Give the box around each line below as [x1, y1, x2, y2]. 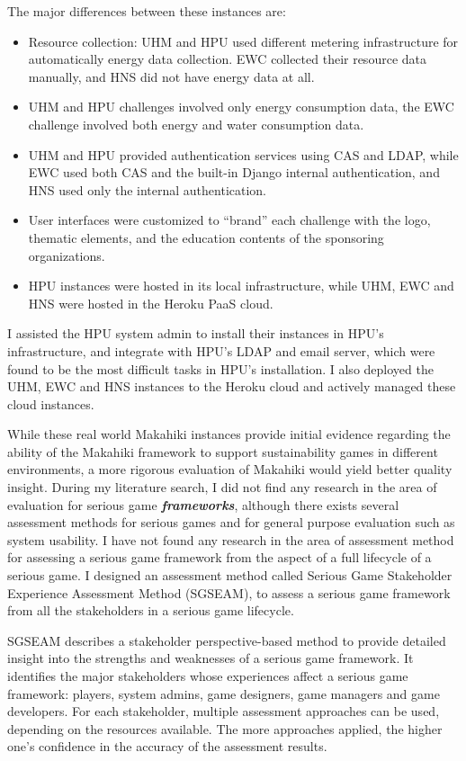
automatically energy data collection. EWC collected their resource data [28, 49, 426, 68]
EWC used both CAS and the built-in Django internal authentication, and [28, 163, 440, 182]
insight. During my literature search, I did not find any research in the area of [7, 478, 437, 497]
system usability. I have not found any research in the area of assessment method [7, 530, 454, 549]
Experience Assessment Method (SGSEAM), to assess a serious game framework [7, 583, 451, 602]
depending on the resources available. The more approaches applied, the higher [7, 719, 443, 738]
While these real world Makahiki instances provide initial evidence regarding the [7, 425, 451, 443]
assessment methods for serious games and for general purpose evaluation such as [7, 513, 455, 532]
